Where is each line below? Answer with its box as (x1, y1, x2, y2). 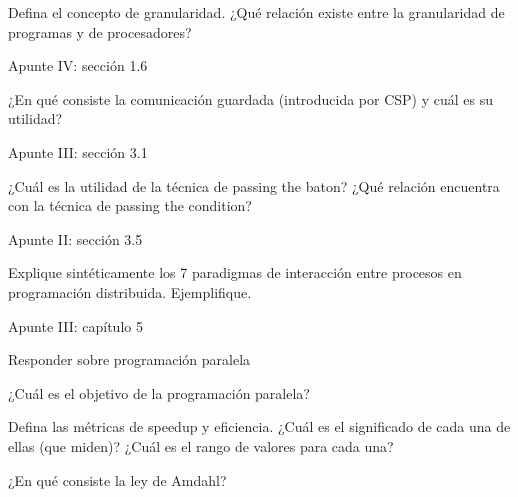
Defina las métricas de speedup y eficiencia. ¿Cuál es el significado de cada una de (8, 416, 511, 437)
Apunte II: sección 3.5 (8, 228, 143, 249)
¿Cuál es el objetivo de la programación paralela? (8, 382, 310, 403)
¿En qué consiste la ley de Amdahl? (8, 469, 227, 490)
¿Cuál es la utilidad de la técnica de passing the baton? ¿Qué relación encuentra (8, 175, 500, 196)
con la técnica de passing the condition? (8, 195, 252, 216)
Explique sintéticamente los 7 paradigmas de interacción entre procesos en (8, 262, 462, 283)
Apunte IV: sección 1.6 (8, 55, 148, 76)
